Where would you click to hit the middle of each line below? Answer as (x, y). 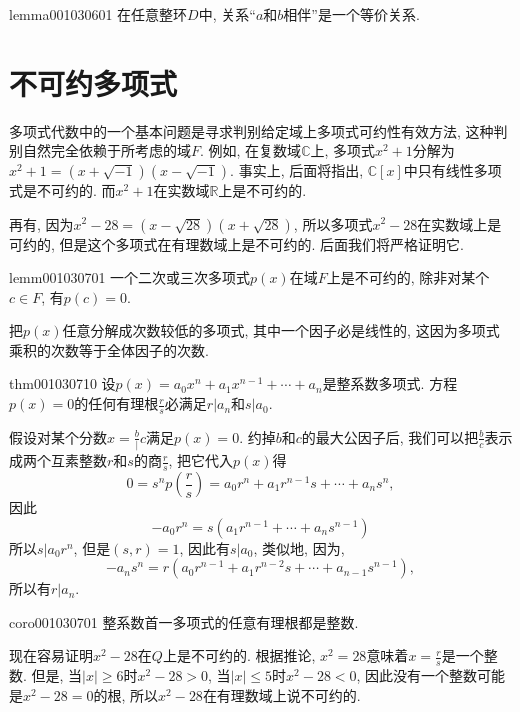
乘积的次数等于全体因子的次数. (109, 349)
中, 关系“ (227, 14)
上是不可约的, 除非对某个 (408, 277)
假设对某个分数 (58, 436)
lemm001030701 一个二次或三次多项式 (130, 277)
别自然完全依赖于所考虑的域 (100, 150)
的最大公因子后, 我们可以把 (390, 436)
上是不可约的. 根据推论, (239, 655)
